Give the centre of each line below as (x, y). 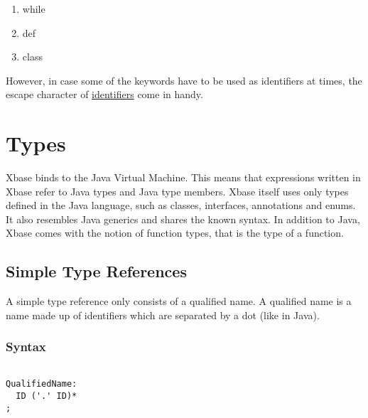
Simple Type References (96, 271)
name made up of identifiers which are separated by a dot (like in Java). (163, 315)
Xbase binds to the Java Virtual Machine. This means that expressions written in (183, 177)
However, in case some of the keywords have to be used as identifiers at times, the (184, 80)
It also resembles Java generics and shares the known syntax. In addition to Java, (183, 219)
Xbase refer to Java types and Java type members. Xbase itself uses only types (177, 191)
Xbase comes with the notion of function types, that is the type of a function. (175, 233)
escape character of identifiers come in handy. (104, 94)
